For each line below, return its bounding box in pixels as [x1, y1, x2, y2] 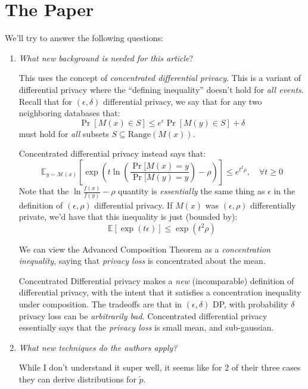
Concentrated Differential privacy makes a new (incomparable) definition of [18, 274, 294, 287]
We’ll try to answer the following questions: [5, 32, 163, 44]
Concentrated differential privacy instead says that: [18, 147, 206, 160]
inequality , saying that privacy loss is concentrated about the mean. [18, 254, 266, 267]
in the [273, 185, 295, 197]
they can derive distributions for [18, 373, 136, 385]
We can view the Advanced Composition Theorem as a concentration [18, 242, 270, 255]
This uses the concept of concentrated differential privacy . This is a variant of [18, 71, 301, 84]
